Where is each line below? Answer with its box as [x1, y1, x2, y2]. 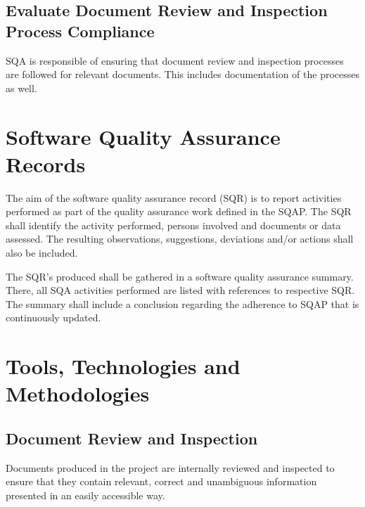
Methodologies [6, 379, 150, 408]
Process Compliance [6, 20, 155, 41]
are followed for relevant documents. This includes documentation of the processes [6, 67, 360, 82]
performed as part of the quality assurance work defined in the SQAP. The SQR [6, 204, 352, 219]
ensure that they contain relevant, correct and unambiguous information [6, 474, 317, 489]
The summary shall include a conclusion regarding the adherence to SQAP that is [6, 296, 359, 311]
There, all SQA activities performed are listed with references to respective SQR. [6, 283, 355, 297]
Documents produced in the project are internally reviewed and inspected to [6, 460, 335, 475]
